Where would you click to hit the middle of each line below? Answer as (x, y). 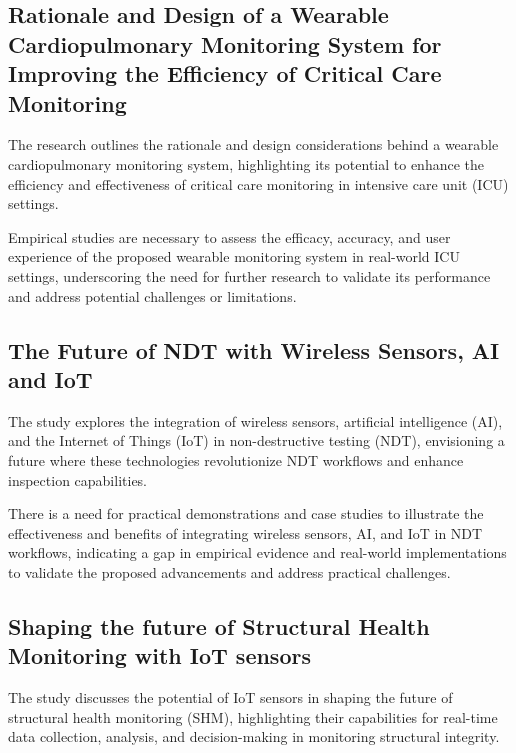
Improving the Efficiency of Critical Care (225, 73)
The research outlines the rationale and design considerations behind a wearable (253, 144)
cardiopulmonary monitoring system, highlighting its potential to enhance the (246, 163)
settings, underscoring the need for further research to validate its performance (249, 275)
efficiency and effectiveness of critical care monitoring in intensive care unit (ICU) (258, 183)
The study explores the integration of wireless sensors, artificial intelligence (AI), (255, 420)
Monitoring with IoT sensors (159, 655)
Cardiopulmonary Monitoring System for (225, 43)
